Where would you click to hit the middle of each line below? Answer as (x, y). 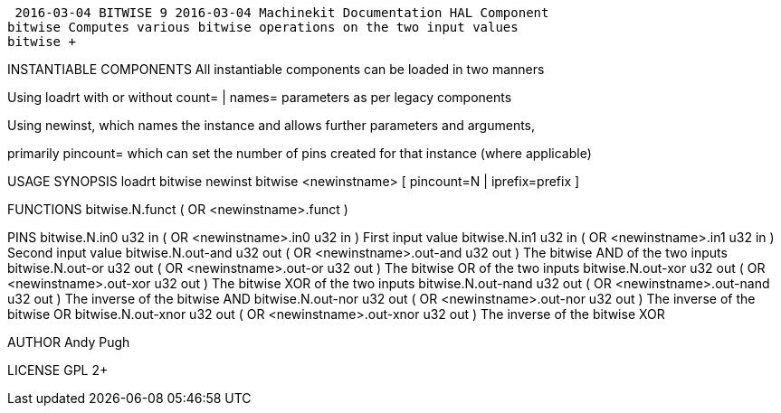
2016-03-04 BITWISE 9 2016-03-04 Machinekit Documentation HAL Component (282, 13)
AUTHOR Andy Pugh (69, 342)
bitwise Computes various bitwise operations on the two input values (263, 27)
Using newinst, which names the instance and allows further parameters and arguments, (271, 125)
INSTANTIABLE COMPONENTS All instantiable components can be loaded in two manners (276, 69)
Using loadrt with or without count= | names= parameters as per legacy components (260, 97)
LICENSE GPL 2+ (58, 370)
